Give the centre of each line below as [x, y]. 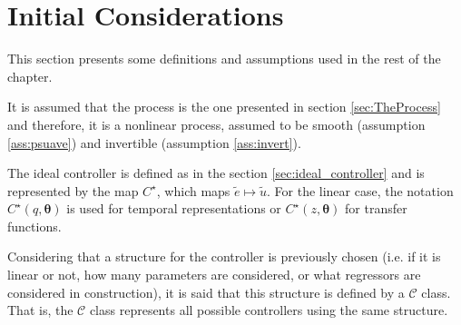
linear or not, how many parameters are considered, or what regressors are [214, 275]
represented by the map [73, 190]
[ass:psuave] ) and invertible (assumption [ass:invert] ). [154, 142]
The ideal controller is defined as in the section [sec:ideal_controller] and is [216, 173]
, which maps [193, 190]
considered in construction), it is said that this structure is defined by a [206, 292]
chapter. [30, 76]
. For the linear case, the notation [360, 190]
